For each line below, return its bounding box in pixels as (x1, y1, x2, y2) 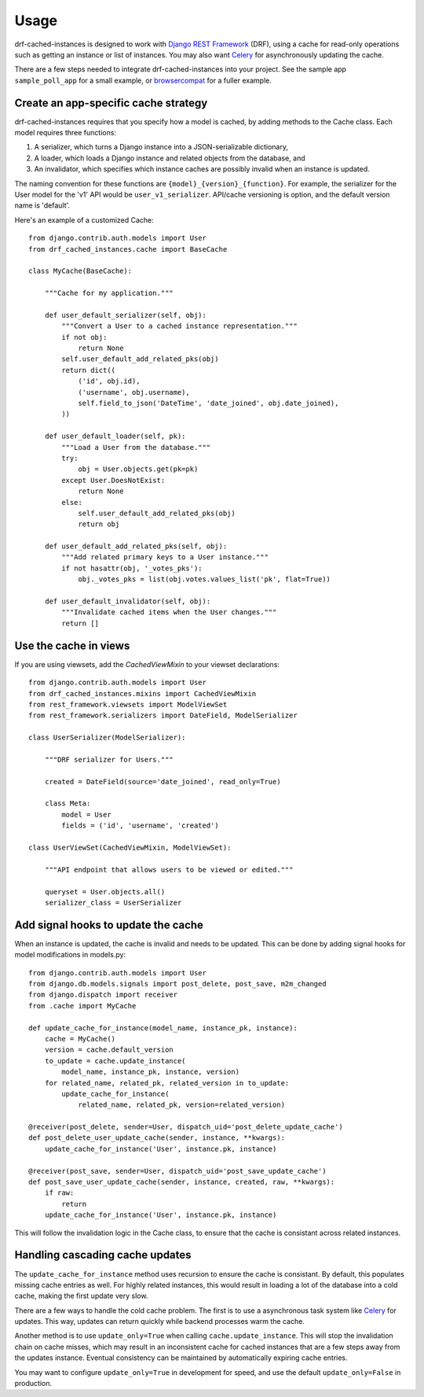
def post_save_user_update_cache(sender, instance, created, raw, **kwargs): (28, 1178, 335, 1187)
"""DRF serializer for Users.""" (44, 755, 174, 764)
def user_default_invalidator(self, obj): (44, 597, 211, 606)
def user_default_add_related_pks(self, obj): (44, 542, 228, 551)
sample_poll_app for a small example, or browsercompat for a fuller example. (14, 76, 272, 85)
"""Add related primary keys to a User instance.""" (61, 553, 269, 562)
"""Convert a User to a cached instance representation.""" (61, 322, 298, 330)
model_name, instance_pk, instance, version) (61, 1067, 239, 1077)
